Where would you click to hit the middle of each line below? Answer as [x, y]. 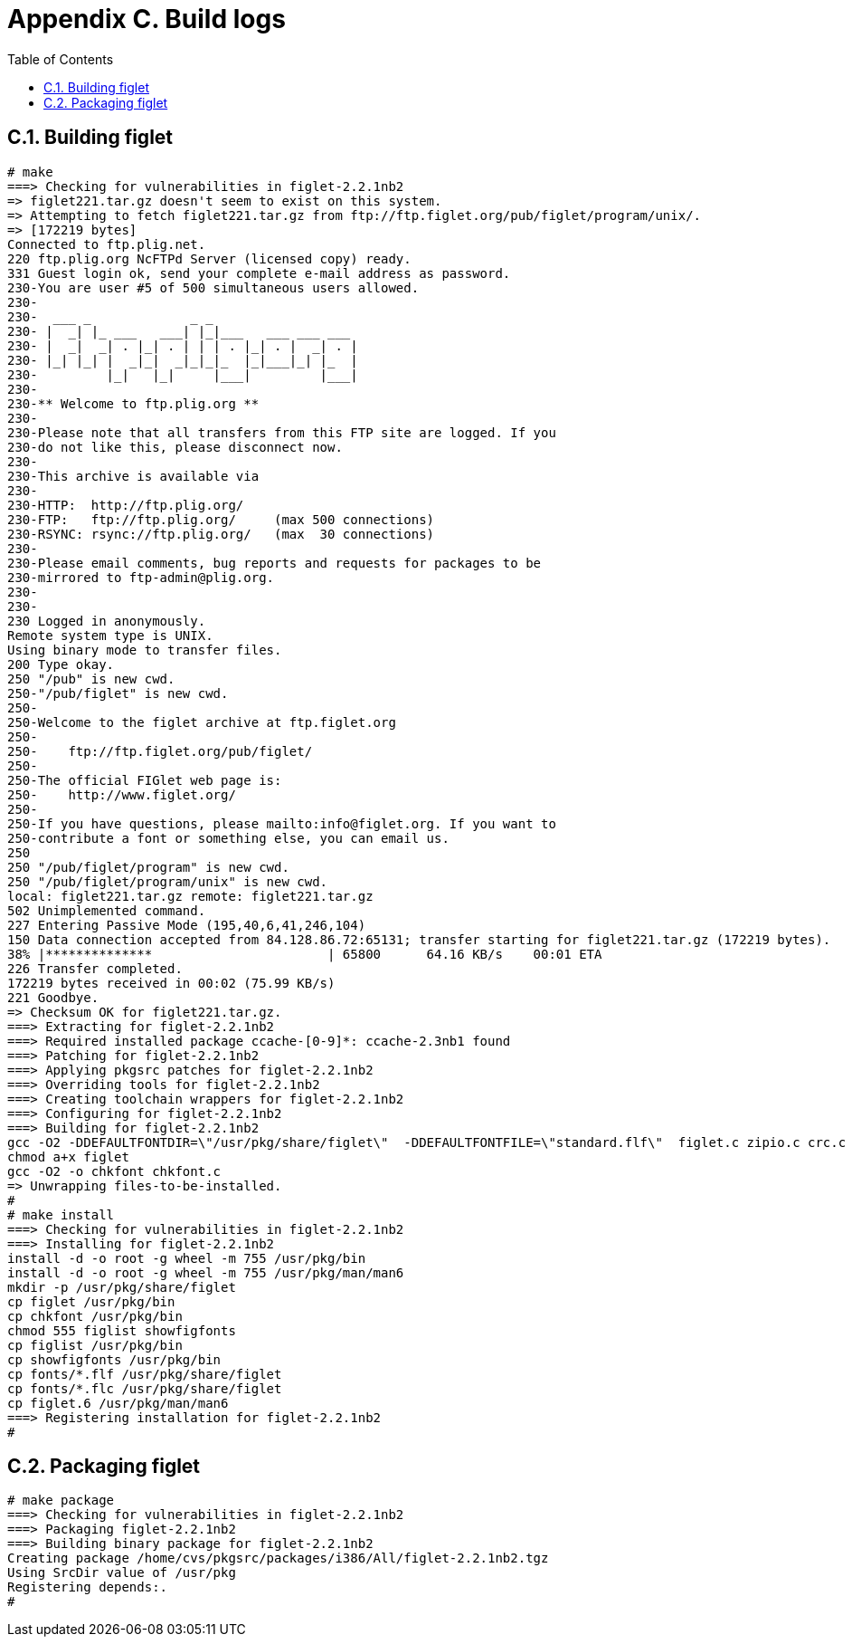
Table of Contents [61, 59]
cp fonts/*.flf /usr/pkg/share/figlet [145, 1374]
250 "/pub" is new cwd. [91, 679]
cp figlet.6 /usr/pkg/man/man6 [118, 1403]
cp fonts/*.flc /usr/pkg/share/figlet [145, 1388]
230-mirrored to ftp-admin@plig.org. [141, 577]
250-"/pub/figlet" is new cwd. [118, 693]
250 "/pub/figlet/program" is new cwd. [148, 867]
